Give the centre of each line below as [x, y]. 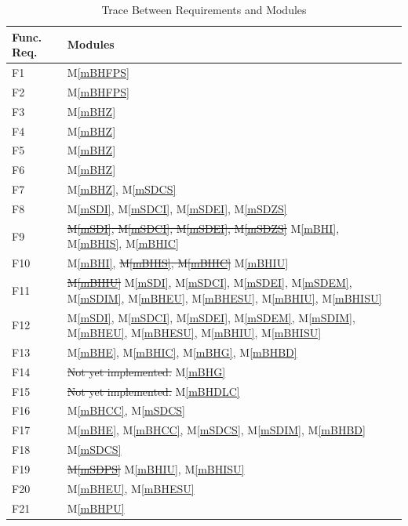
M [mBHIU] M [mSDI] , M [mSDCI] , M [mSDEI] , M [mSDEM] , [209, 283]
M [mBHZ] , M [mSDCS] [122, 189]
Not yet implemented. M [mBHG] [146, 371]
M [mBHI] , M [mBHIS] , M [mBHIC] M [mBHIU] [178, 263]
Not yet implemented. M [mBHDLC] [153, 391]
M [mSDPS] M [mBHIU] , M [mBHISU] [156, 469]
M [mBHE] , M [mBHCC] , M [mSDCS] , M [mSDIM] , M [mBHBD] [216, 430]
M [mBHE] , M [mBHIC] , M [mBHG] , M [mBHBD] [182, 352]
